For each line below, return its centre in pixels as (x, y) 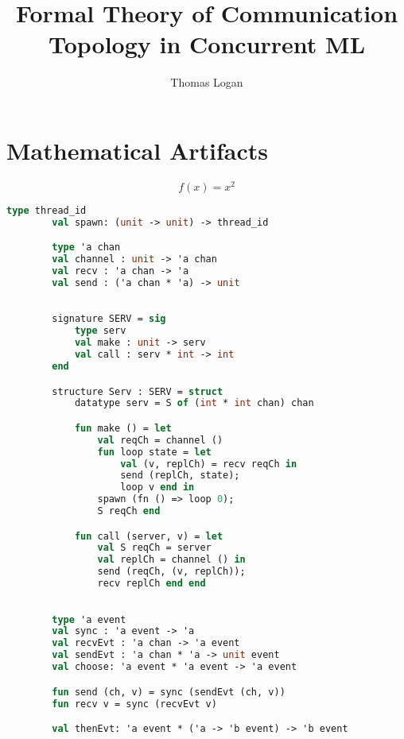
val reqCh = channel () (160, 440)
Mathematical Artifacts (138, 150)
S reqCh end (129, 511)
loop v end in (157, 488)
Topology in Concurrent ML (207, 44)
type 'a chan (86, 248)
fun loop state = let (154, 452)
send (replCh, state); (180, 476)
